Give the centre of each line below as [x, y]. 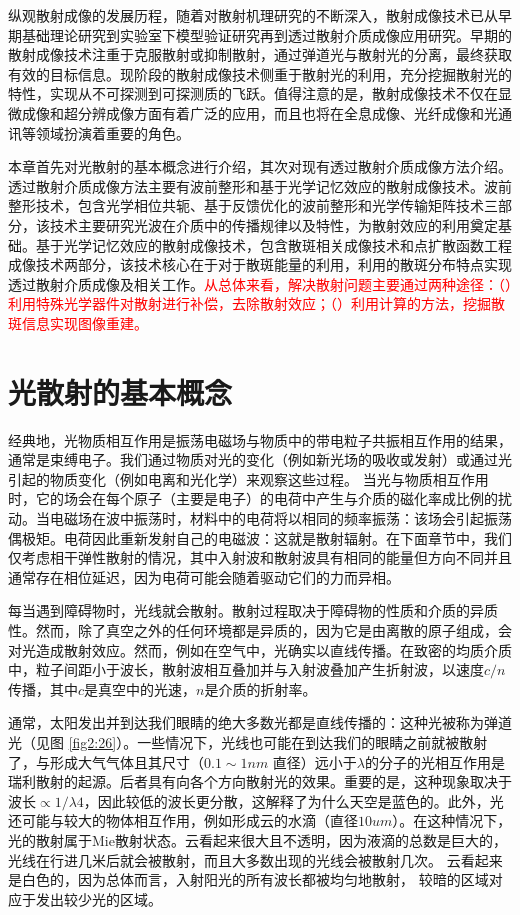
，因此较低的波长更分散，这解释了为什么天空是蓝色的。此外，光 [293, 800]
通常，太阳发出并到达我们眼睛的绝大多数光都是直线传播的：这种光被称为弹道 [260, 722]
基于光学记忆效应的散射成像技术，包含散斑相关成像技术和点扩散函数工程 [273, 244]
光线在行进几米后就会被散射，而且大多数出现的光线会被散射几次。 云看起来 [255, 859]
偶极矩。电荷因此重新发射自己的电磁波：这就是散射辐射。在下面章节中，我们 [260, 537]
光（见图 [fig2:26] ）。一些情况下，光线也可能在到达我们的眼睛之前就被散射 [248, 741]
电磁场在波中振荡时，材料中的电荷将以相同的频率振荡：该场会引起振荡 [280, 518]
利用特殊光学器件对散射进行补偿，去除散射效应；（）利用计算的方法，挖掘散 [256, 303]
